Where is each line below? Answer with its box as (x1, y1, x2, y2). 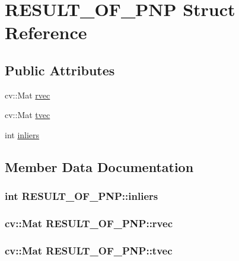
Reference (5, 20, 87, 44)
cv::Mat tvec (5, 109, 50, 121)
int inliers (5, 128, 40, 141)
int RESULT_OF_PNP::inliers (5, 189, 158, 203)
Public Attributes (5, 61, 115, 79)
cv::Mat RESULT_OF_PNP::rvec (5, 216, 173, 231)
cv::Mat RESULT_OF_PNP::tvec (5, 243, 173, 257)
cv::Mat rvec (5, 88, 50, 101)
